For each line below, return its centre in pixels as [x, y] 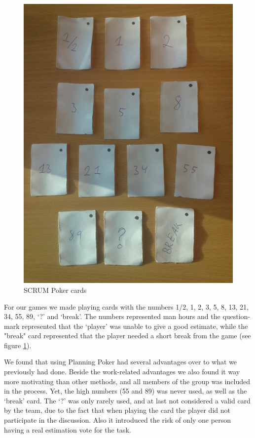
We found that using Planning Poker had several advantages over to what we [121, 362]
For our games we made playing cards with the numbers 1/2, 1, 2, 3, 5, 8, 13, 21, [126, 306]
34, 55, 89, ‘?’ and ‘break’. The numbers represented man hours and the [112, 316]
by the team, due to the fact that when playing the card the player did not [117, 410]
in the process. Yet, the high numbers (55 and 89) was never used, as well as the [126, 391]
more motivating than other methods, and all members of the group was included [127, 381]
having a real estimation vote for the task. [68, 429]
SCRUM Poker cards [55, 290]
